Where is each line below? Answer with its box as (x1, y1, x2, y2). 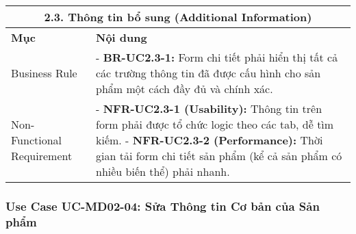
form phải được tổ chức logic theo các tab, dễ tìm (96, 116, 334, 132)
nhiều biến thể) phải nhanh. (96, 164, 230, 179)
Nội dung (96, 29, 147, 45)
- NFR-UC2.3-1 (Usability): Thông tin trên (96, 101, 322, 116)
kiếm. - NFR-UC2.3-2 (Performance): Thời (96, 132, 323, 148)
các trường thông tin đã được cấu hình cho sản (96, 65, 321, 81)
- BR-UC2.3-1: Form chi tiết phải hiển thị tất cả (96, 49, 338, 65)
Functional (11, 132, 62, 148)
